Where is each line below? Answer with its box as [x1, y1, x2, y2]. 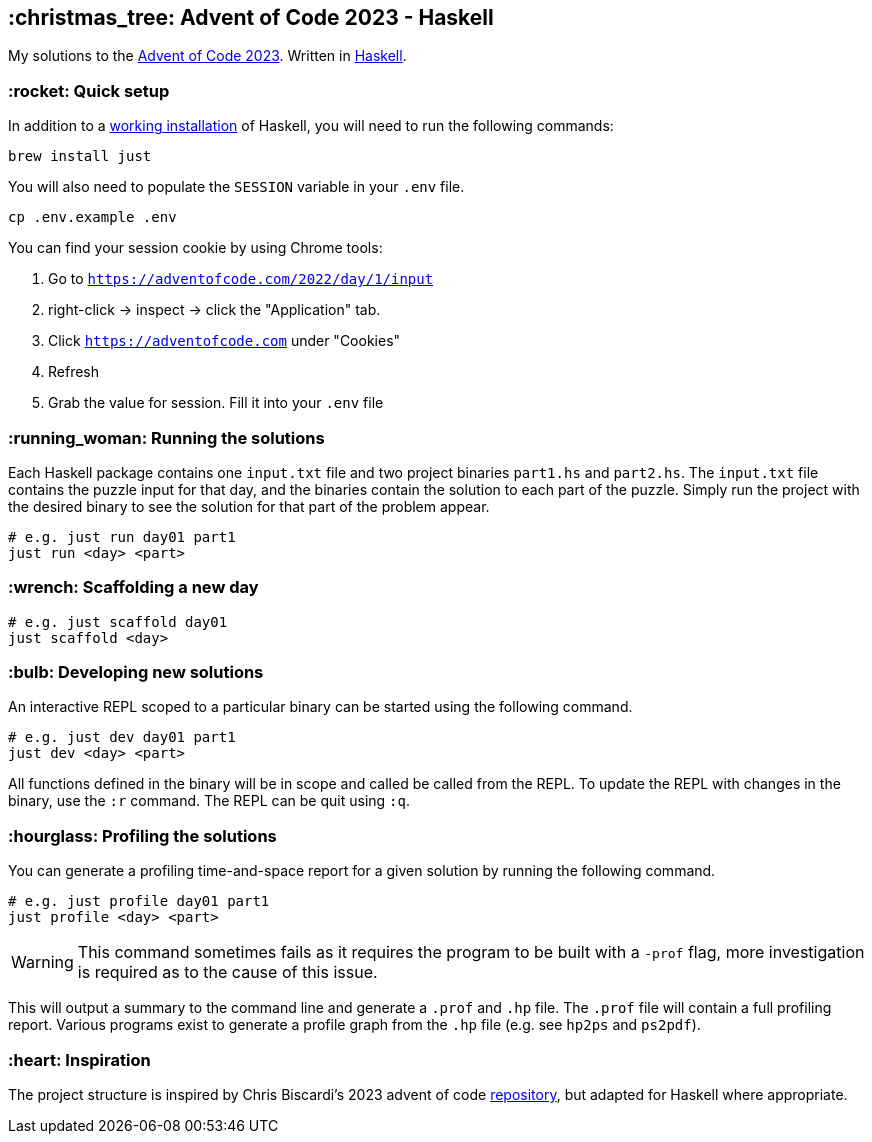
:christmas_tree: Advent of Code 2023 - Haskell [8, 5, 494, 30]
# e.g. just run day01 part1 [8, 528, 236, 545]
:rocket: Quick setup [8, 80, 170, 101]
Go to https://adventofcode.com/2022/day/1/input [48, 270, 434, 288]
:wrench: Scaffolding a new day [8, 577, 259, 598]
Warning [11, 952, 74, 973]
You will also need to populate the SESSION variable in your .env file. [8, 178, 465, 196]
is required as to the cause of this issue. [77, 962, 378, 983]
